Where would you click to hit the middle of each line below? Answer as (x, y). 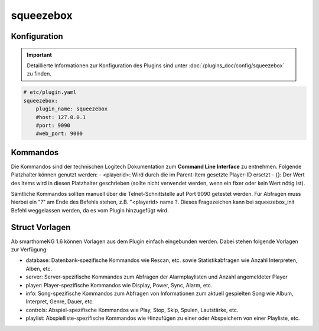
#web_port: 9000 (59, 134)
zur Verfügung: (30, 250)
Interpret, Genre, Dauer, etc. (60, 301)
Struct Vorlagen (41, 227)
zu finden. (39, 74)
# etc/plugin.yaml (50, 92)
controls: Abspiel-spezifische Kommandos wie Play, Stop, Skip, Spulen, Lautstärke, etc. (132, 310)
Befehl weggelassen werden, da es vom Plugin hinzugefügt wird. (90, 210)
